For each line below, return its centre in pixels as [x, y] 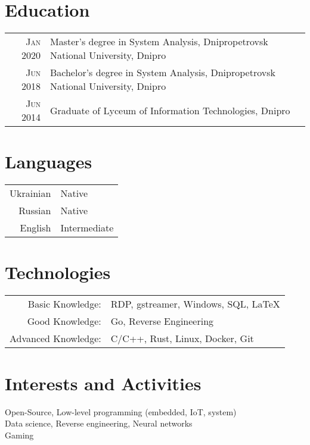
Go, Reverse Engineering [162, 321]
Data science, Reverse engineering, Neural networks [99, 423]
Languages [49, 162]
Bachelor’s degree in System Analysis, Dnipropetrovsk [162, 73]
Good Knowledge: [64, 321]
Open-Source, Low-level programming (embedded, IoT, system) [121, 411]
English [35, 228]
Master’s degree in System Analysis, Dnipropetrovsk [159, 42]
